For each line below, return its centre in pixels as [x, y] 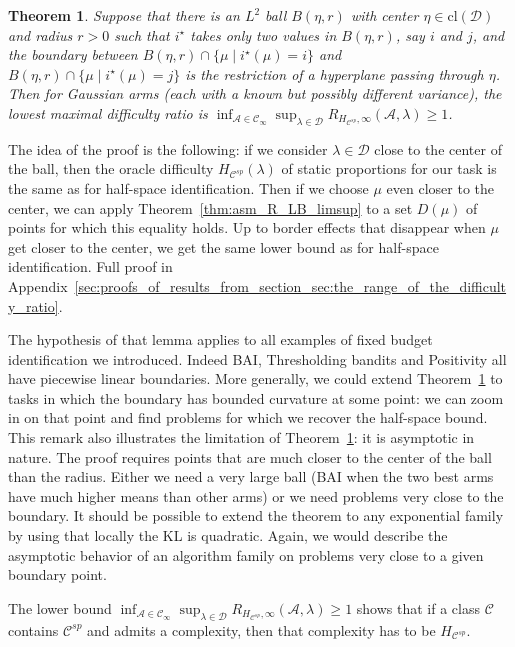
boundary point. [57, 574]
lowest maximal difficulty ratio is [108, 112]
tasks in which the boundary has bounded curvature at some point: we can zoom [256, 397]
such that [142, 34]
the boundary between [73, 54]
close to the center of [438, 148]
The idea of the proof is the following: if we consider [168, 148]
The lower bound [60, 607]
